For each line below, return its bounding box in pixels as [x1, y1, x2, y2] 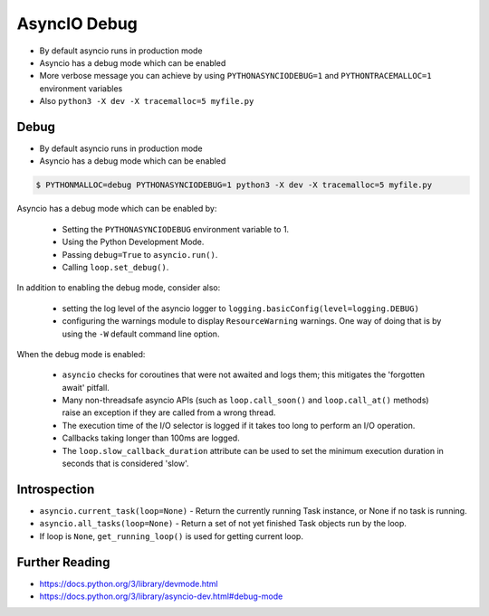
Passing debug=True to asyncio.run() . [62, 249, 218, 260]
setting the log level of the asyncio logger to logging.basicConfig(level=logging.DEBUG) [62, 303, 420, 314]
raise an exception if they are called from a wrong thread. [62, 407, 276, 418]
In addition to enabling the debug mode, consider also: [16, 282, 221, 293]
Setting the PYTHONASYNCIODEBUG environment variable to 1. [62, 223, 290, 234]
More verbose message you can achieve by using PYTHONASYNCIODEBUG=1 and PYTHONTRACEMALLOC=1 [39, 71, 432, 81]
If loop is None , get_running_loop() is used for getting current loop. [39, 530, 303, 542]
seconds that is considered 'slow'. [62, 458, 189, 469]
